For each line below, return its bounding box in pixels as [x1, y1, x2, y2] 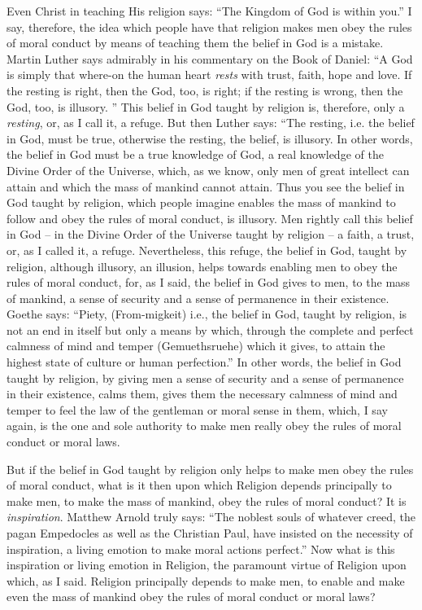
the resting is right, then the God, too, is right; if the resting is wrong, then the [7, 81, 403, 99]
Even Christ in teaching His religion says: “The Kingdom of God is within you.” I [7, 2, 412, 19]
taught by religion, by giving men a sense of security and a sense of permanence [7, 369, 404, 386]
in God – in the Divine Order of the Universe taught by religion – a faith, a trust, [7, 226, 415, 243]
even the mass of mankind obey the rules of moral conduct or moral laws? [7, 588, 376, 605]
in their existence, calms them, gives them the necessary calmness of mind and [7, 385, 398, 402]
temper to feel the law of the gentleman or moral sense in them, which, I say [7, 401, 388, 418]
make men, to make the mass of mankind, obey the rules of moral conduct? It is [7, 492, 407, 509]
